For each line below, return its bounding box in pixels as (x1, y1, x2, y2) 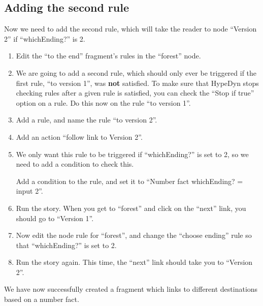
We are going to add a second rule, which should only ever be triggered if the (16, 67, 257, 78)
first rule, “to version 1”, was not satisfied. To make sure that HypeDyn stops (16, 77, 259, 88)
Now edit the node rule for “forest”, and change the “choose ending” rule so (16, 230, 252, 240)
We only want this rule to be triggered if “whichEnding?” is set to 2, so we (16, 148, 249, 159)
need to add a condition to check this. (16, 159, 134, 169)
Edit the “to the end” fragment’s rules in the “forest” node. (16, 50, 201, 61)
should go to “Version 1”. (16, 212, 94, 223)
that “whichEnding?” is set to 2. (16, 239, 117, 250)
